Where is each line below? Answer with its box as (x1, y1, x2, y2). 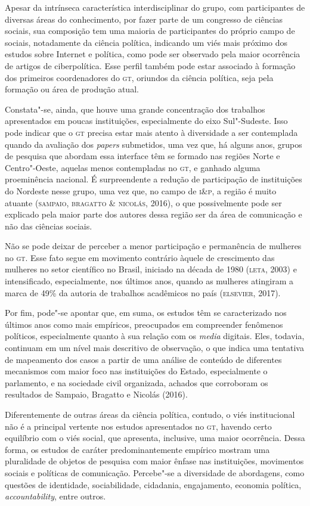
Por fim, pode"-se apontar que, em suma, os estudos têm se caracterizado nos (5, 306, 287, 319)
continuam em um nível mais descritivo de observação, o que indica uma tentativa (5, 342, 304, 354)
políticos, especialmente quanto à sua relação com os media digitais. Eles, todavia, (5, 330, 305, 342)
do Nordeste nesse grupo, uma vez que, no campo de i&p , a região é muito (5, 184, 277, 197)
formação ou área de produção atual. (5, 83, 139, 95)
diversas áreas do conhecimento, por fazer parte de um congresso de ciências (5, 13, 283, 25)
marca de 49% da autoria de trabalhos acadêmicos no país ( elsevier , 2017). (5, 286, 281, 299)
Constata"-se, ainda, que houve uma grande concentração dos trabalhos (5, 103, 265, 115)
